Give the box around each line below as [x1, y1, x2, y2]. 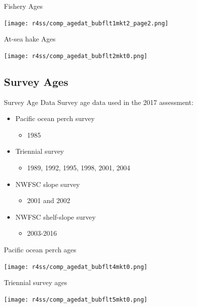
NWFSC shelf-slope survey [15, 211, 96, 222]
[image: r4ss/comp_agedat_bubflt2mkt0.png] [4, 52, 148, 60]
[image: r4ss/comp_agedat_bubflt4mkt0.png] [4, 263, 148, 270]
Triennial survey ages [4, 277, 67, 287]
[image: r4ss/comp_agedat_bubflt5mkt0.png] [4, 296, 148, 303]
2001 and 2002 [27, 195, 70, 205]
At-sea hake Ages [4, 34, 56, 44]
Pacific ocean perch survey [15, 113, 95, 123]
